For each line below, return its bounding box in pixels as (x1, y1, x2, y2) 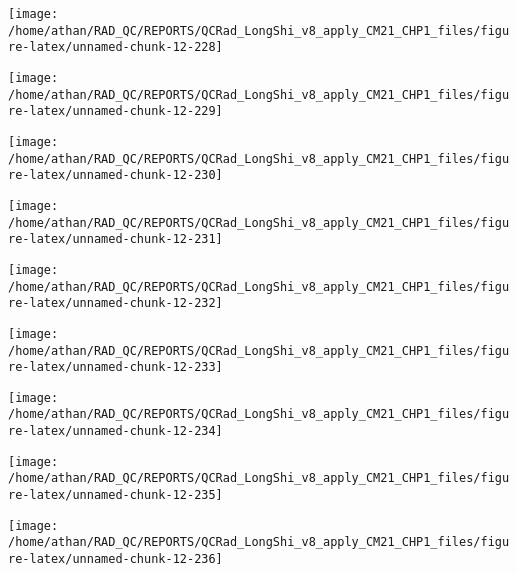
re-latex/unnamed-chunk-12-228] (8, 40, 223, 55)
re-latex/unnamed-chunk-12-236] (8, 552, 223, 567)
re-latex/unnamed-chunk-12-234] (8, 424, 223, 439)
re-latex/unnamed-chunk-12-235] (8, 488, 223, 503)
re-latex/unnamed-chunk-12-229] (8, 104, 223, 119)
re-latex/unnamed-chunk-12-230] (8, 168, 223, 183)
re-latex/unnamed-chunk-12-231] (8, 232, 223, 247)
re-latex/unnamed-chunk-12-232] (8, 296, 223, 311)
